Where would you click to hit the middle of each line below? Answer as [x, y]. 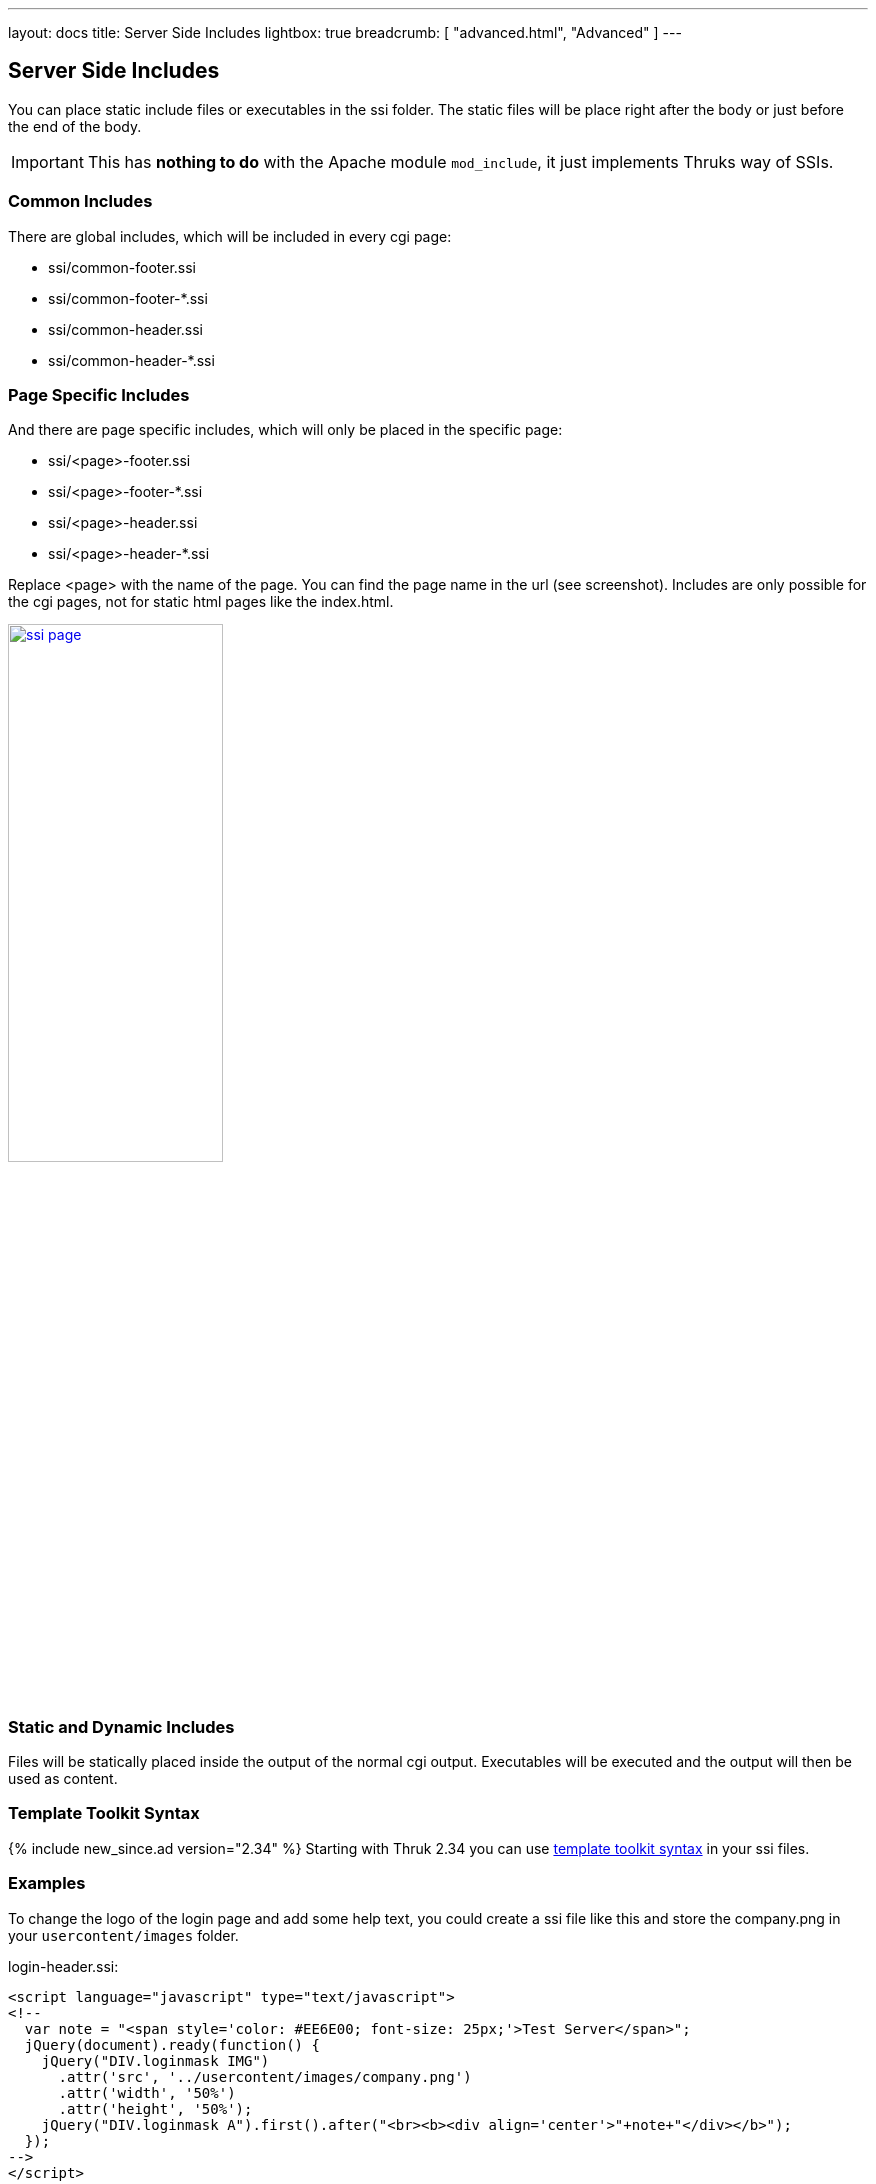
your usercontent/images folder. [123, 1935]
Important [47, 161]
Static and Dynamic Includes [121, 1726]
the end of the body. [75, 126]
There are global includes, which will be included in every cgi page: [230, 236]
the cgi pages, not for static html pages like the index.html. [201, 602]
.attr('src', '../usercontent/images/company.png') [265, 2076]
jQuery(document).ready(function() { [172, 2044]
